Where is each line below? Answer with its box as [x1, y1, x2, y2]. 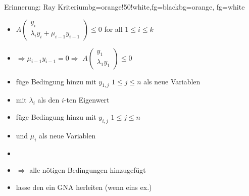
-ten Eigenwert [64, 94, 110, 105]
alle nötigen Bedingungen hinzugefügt [29, 165, 146, 175]
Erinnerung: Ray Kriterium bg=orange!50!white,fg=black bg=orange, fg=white [4, 2, 245, 12]
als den [37, 94, 60, 105]
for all [104, 23, 123, 34]
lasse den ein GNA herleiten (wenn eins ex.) [16, 181, 152, 192]
